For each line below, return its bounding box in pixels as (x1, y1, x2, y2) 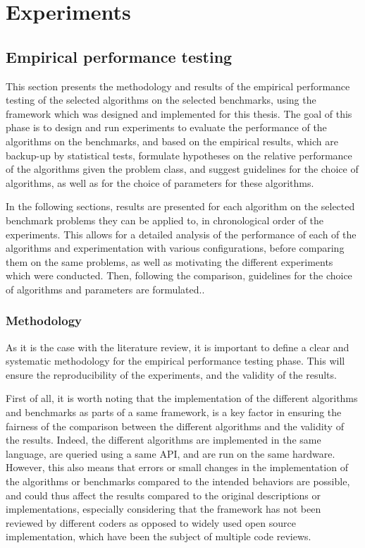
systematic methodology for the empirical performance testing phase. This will (6, 353, 345, 368)
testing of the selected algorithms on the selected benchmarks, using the (6, 92, 316, 107)
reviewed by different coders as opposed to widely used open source (6, 515, 296, 530)
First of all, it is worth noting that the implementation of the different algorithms (6, 391, 358, 406)
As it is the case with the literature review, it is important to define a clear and (6, 339, 349, 354)
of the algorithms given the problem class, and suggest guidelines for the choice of (6, 162, 359, 176)
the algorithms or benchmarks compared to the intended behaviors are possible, (6, 474, 350, 489)
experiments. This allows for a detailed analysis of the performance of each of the (6, 226, 357, 241)
